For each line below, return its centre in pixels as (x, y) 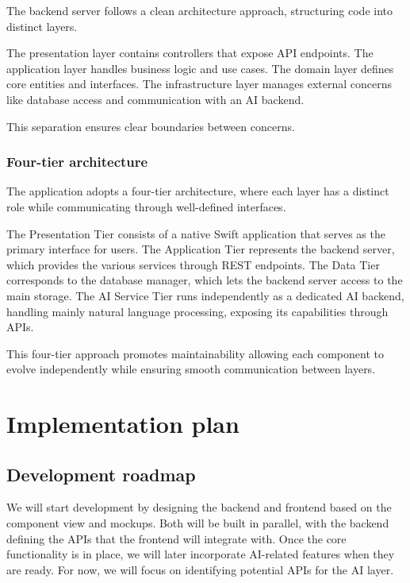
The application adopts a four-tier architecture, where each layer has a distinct (198, 191)
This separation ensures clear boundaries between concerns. (151, 126)
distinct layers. (42, 26)
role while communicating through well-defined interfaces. (146, 206)
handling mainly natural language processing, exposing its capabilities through (197, 311)
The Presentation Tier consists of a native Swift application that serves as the (196, 233)
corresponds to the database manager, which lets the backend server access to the (205, 280)
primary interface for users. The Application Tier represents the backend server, (201, 249)
